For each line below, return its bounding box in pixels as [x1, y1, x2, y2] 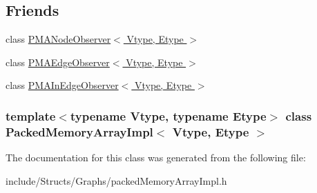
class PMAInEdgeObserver [6, 78, 119, 92]
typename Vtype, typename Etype [70, 107, 267, 124]
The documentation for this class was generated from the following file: [6, 150, 306, 165]
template [6, 107, 56, 124]
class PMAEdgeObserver [6, 54, 110, 69]
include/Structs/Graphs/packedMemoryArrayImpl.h [6, 173, 227, 187]
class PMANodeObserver [6, 32, 111, 46]
